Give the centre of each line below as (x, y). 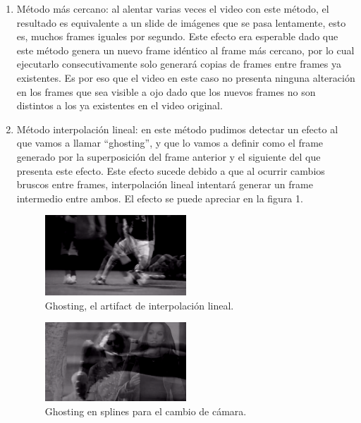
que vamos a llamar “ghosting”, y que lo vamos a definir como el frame (170, 143)
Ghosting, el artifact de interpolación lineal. (139, 305)
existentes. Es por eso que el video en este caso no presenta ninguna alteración (186, 77)
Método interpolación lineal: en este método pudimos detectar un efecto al (177, 129)
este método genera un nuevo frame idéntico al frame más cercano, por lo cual (185, 50)
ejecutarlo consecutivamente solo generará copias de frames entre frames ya (179, 64)
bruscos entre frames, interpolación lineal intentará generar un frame (165, 184)
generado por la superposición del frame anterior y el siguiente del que (169, 156)
